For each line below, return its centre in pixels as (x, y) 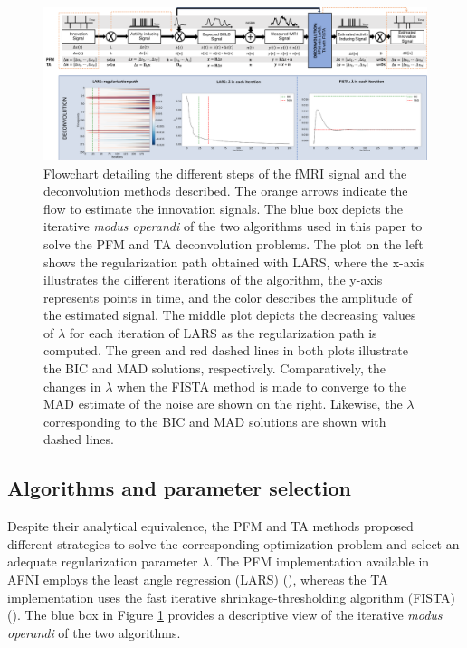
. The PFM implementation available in (319, 561)
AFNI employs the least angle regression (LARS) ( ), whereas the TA (198, 580)
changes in (72, 386)
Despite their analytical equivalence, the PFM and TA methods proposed (210, 526)
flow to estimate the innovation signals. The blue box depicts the (223, 208)
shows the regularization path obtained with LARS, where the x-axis (234, 261)
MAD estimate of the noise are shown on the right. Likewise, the (223, 404)
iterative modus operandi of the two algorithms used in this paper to (233, 226)
